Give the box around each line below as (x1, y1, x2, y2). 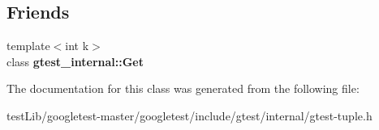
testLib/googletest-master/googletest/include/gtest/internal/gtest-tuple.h (6, 107, 373, 124)
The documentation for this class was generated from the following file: (6, 80, 360, 97)
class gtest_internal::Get (6, 52, 144, 69)
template (6, 37, 50, 54)
